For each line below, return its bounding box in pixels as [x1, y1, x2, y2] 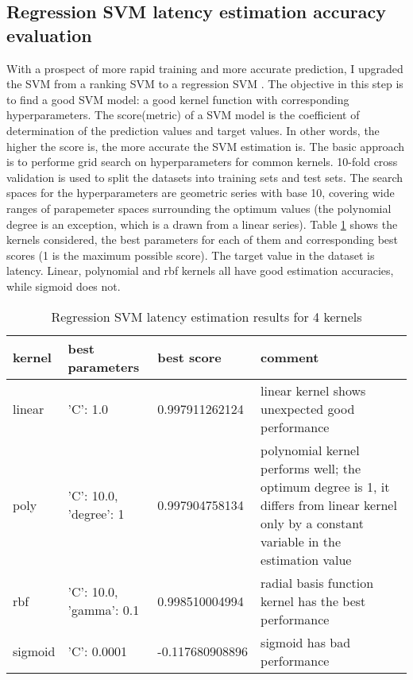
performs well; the [261, 458, 361, 477]
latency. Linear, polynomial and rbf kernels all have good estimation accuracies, [6, 262, 394, 279]
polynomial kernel [261, 440, 360, 459]
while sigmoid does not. [6, 277, 121, 294]
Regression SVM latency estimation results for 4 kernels [51, 307, 362, 326]
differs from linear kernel [261, 495, 397, 514]
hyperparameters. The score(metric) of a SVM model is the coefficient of [6, 106, 360, 123]
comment [261, 348, 319, 366]
